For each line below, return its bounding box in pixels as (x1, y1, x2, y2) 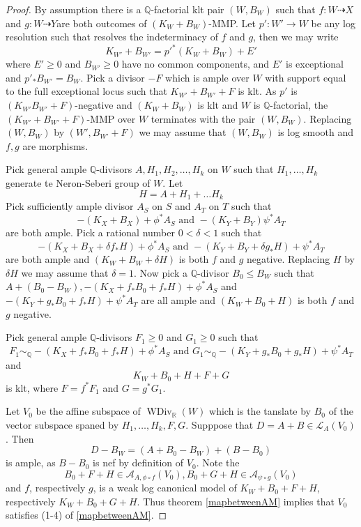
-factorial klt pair (151, 2, 224, 16)
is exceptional (286, 56, 344, 71)
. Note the (196, 455, 240, 470)
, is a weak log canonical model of (93, 480, 237, 495)
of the (328, 404, 354, 418)
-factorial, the (270, 98, 328, 112)
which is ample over (165, 70, 249, 84)
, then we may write (253, 29, 339, 44)
